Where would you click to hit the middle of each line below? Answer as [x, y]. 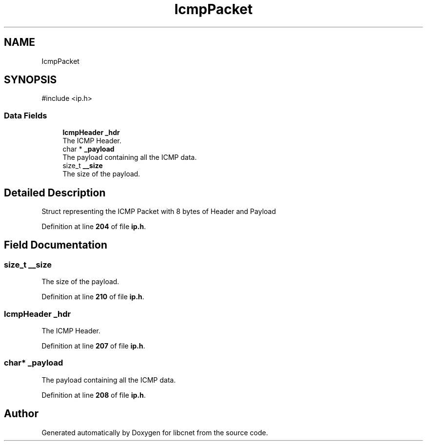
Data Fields [26, 115]
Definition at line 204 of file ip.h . [94, 227]
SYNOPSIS [30, 80]
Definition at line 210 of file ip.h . [93, 297]
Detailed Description [55, 193]
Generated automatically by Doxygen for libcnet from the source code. [155, 432]
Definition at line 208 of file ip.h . [94, 395]
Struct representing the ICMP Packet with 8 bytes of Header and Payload [159, 212]
